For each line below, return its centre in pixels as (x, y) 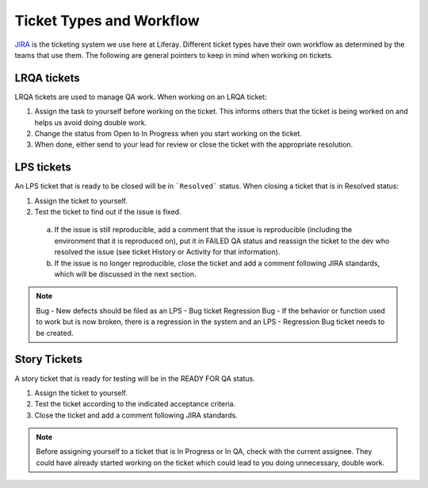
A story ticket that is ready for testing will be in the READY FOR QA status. (135, 378)
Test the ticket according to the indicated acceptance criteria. (135, 404)
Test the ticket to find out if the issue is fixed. (108, 212)
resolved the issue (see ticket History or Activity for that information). (167, 252)
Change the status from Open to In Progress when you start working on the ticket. (168, 134)
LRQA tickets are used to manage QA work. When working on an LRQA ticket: (141, 97)
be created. (55, 333)
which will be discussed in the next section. (125, 274)
